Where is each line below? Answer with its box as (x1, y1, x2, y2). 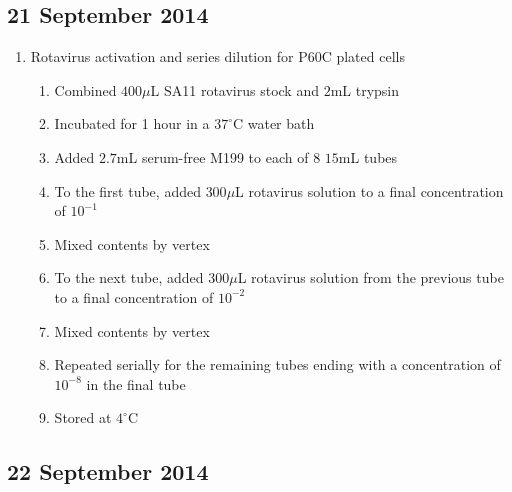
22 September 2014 (7, 456, 209, 487)
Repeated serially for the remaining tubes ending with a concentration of (54, 354, 501, 375)
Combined (54, 79, 117, 100)
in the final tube (86, 373, 186, 394)
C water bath (232, 113, 315, 134)
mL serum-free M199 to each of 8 (116, 146, 321, 167)
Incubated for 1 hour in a (54, 113, 210, 134)
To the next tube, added (54, 267, 204, 288)
